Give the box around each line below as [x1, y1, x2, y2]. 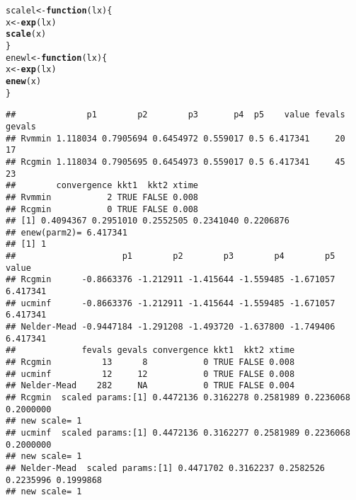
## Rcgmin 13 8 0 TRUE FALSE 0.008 [6, 357, 295, 368]
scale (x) [6, 29, 47, 40]
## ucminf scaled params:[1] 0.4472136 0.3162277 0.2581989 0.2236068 [6, 427, 350, 438]
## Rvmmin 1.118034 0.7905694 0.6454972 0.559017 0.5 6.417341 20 [6, 133, 345, 144]
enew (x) [6, 76, 42, 86]
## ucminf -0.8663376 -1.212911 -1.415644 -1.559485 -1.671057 [6, 298, 335, 308]
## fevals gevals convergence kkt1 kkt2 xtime [6, 345, 295, 356]
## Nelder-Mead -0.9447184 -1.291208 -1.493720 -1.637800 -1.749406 [6, 322, 335, 332]
